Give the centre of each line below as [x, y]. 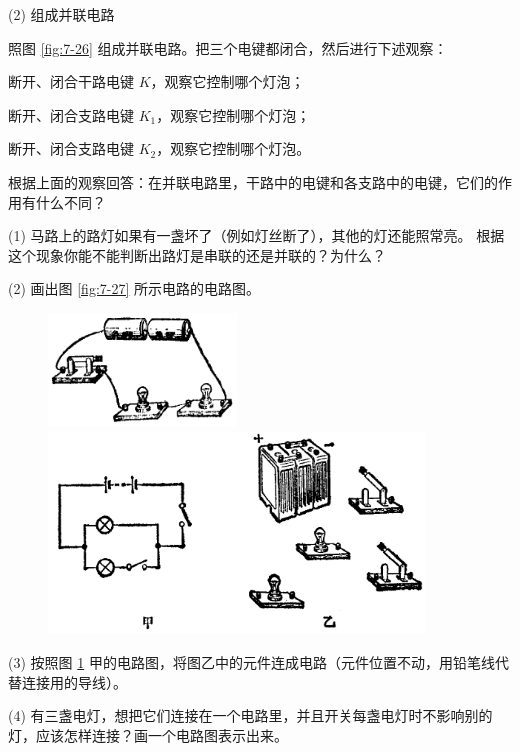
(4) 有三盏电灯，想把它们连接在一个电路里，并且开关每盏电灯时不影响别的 [250, 715]
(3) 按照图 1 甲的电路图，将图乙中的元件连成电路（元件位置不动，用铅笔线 [251, 662]
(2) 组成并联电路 [61, 14]
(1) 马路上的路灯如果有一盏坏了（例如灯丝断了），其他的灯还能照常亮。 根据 [256, 235]
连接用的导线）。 [74, 681]
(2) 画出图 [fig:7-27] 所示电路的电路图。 [134, 288]
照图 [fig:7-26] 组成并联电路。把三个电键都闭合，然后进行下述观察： [228, 47]
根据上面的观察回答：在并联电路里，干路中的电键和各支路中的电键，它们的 [253, 181]
